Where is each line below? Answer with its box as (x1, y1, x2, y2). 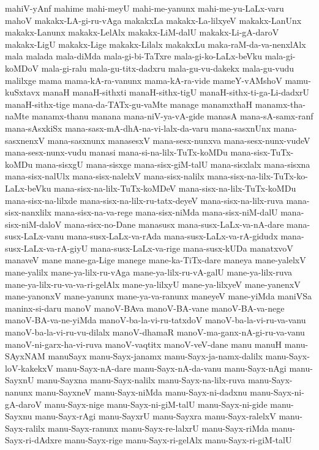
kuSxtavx (5, 86, 40, 99)
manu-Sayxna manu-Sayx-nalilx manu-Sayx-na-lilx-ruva (37, 373, 246, 386)
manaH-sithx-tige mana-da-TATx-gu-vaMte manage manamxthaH (5, 97, 253, 110)
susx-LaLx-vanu (5, 230, 64, 242)
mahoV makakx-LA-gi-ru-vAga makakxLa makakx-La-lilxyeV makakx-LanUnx (5, 13, 302, 26)
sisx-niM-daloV (5, 217, 62, 230)
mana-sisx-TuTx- (230, 146, 294, 159)
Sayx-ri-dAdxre (5, 433, 62, 446)
